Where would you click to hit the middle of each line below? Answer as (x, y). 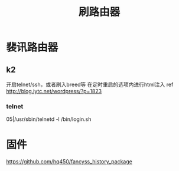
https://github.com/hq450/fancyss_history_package (69, 162)
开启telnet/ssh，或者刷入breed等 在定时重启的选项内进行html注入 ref (90, 84)
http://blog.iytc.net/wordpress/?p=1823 (54, 91)
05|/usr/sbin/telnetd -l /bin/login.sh (49, 119)
